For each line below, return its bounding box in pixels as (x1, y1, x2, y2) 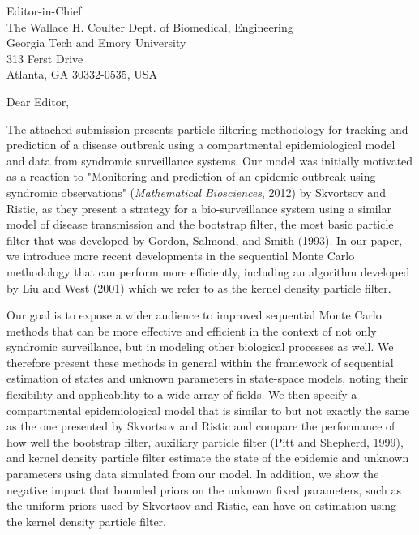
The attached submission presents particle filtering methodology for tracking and (6, 120, 408, 137)
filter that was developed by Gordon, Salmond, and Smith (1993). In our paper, (6, 231, 403, 248)
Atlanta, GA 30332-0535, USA (6, 66, 157, 83)
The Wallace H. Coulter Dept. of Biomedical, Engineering (6, 18, 293, 35)
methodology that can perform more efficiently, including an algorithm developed (6, 263, 410, 280)
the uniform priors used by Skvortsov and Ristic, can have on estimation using (6, 497, 397, 514)
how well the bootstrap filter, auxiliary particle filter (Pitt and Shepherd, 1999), (6, 433, 404, 450)
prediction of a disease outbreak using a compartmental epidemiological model (6, 136, 395, 153)
